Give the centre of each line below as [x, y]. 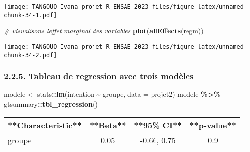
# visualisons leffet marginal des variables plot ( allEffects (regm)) [104, 31]
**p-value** [213, 125]
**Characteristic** [45, 125]
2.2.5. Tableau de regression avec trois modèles [99, 76]
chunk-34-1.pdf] [31, 15]
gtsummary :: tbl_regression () [51, 104]
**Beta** [108, 125]
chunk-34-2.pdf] [31, 55]
